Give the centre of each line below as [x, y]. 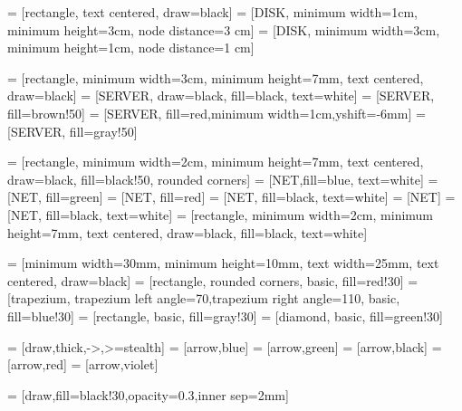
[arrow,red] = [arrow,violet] [83, 364]
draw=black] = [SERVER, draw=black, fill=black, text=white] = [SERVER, [221, 96]
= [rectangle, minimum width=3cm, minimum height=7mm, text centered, [216, 77]
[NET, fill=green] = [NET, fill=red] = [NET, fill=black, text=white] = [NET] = [231, 197]
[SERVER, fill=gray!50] [72, 131]
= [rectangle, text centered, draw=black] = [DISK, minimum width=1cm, [212, 12]
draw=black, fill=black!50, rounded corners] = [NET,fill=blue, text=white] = [223, 179]
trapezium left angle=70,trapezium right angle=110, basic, [237, 298]
